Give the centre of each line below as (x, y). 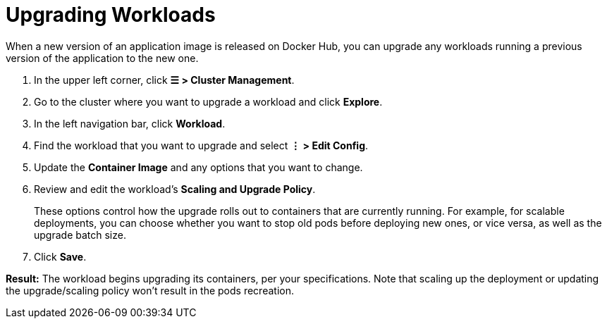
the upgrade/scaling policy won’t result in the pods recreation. (150, 290)
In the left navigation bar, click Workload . (130, 123)
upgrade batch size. (80, 235)
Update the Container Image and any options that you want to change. (198, 167)
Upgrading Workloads (111, 15)
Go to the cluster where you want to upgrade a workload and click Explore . (208, 101)
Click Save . (60, 256)
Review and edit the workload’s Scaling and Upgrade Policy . (175, 189)
